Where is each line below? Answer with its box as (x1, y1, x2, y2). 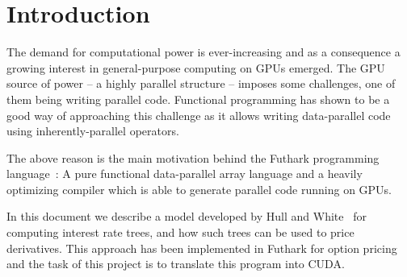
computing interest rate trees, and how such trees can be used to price (6, 224, 355, 241)
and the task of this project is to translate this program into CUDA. (6, 255, 345, 272)
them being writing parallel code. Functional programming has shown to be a (6, 90, 390, 107)
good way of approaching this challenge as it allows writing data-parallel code (6, 106, 391, 123)
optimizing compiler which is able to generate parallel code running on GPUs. (6, 180, 392, 197)
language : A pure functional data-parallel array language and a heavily (6, 165, 363, 182)
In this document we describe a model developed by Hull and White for (6, 208, 367, 225)
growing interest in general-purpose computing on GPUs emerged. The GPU (6, 59, 385, 76)
